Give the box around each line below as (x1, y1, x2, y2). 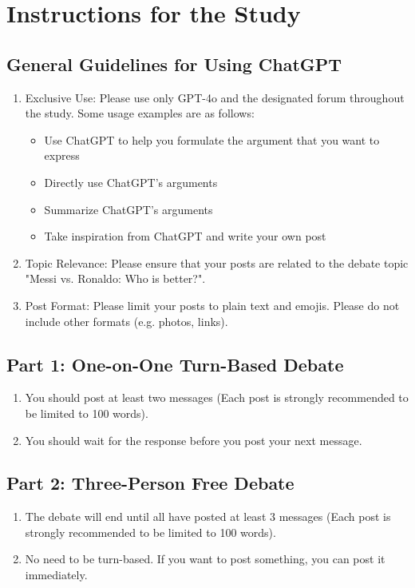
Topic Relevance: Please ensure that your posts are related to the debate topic (25, 254, 409, 271)
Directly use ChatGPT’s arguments (44, 173, 218, 190)
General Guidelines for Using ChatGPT (6, 51, 342, 76)
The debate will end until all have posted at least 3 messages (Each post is (25, 508, 391, 525)
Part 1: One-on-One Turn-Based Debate (6, 352, 344, 376)
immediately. (25, 566, 88, 583)
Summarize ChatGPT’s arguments (44, 201, 213, 217)
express (44, 147, 80, 164)
